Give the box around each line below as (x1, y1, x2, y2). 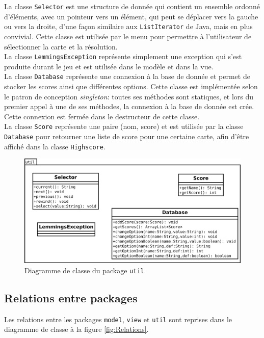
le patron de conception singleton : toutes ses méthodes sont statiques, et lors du (4, 91, 254, 101)
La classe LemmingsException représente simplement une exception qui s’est (4, 51, 242, 62)
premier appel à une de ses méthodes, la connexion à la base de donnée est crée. (4, 101, 254, 112)
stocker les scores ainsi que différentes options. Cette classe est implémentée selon (4, 81, 258, 91)
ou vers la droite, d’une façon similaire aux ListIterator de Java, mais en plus (4, 21, 253, 32)
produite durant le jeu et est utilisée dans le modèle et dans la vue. (4, 61, 214, 71)
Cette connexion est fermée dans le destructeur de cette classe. (4, 111, 200, 121)
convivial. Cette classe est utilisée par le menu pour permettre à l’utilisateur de (4, 31, 252, 41)
